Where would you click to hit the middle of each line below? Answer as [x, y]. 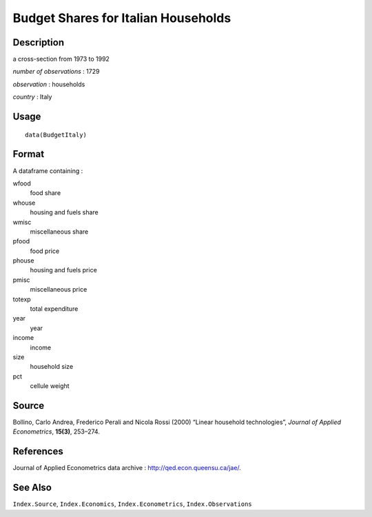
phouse [23, 261]
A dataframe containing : [48, 171]
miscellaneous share [59, 232]
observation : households [49, 84]
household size [52, 367]
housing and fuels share [64, 212]
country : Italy [32, 97]
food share [45, 193]
